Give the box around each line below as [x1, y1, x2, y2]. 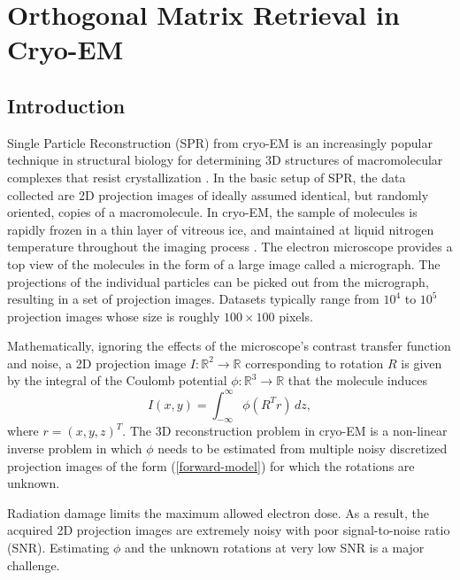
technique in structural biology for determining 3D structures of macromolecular [7, 151, 443, 169]
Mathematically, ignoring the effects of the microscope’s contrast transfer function [7, 336, 451, 355]
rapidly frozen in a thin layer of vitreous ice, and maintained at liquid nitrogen [7, 220, 434, 238]
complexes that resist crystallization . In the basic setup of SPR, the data [7, 167, 406, 186]
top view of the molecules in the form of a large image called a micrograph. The [7, 254, 441, 273]
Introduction [7, 91, 126, 119]
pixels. [279, 306, 313, 325]
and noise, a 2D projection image [7, 353, 187, 372]
